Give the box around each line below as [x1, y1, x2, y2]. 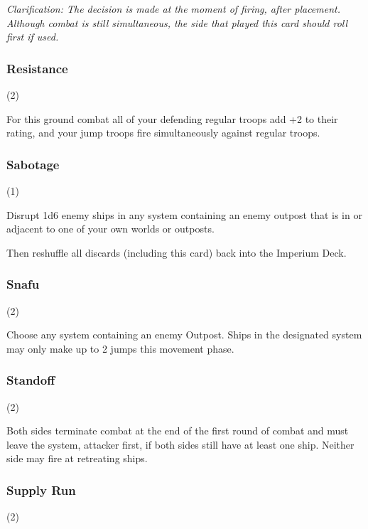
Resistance [6, 59, 68, 77]
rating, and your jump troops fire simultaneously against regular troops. [6, 125, 320, 140]
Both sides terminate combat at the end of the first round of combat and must [6, 423, 349, 438]
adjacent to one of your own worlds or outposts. [6, 221, 215, 236]
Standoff [6, 371, 55, 389]
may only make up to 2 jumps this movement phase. [6, 341, 234, 356]
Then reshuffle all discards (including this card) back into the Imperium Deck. [6, 245, 347, 260]
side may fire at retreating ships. [6, 451, 148, 466]
